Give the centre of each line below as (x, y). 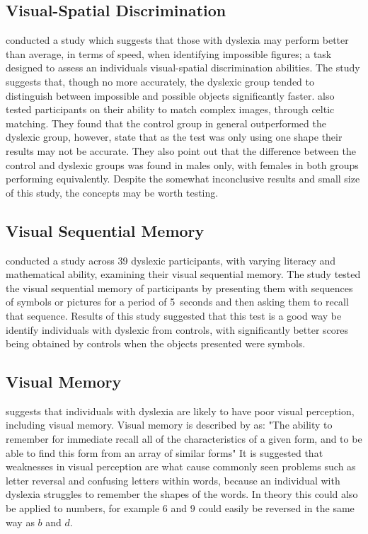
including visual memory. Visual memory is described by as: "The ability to (169, 425)
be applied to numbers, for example (83, 508)
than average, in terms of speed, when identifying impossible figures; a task (169, 53)
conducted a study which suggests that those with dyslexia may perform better (177, 40)
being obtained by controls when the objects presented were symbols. (156, 343)
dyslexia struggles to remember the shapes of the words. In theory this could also (182, 494)
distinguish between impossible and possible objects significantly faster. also (170, 95)
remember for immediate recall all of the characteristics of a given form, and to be (184, 439)
